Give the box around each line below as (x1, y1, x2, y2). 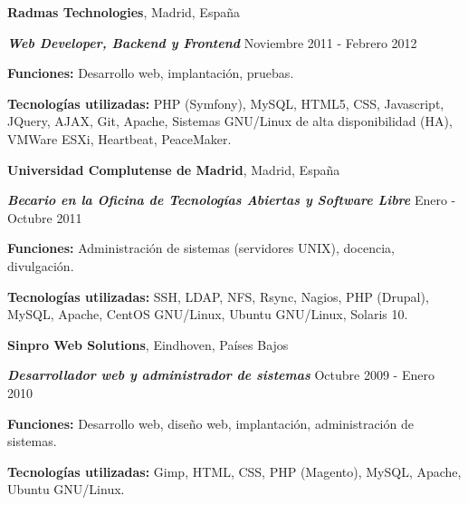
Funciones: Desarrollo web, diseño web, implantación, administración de (7, 413, 414, 432)
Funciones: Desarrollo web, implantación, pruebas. (7, 63, 294, 83)
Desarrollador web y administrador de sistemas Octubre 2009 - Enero (7, 365, 435, 384)
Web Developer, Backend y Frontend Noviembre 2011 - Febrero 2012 (7, 33, 417, 52)
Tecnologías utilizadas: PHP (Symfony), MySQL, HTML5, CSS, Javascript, (7, 93, 444, 112)
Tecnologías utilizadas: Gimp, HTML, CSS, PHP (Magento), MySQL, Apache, (7, 461, 462, 481)
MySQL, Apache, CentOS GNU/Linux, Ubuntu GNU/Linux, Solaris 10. (7, 305, 408, 324)
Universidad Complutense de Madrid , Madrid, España (7, 160, 340, 179)
